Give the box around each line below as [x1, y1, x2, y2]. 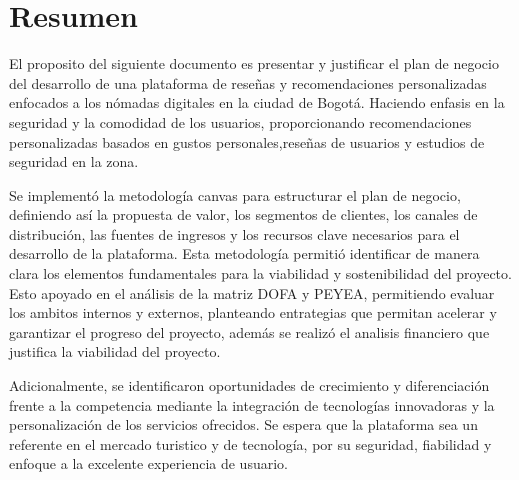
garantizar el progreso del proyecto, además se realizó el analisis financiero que [9, 321, 490, 342]
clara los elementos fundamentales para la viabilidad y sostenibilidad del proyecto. [9, 263, 512, 284]
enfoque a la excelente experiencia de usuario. [9, 453, 288, 474]
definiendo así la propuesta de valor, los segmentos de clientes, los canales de [9, 204, 478, 225]
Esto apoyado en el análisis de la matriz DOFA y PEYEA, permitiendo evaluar [9, 282, 495, 303]
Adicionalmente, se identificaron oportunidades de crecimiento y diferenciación [9, 375, 490, 396]
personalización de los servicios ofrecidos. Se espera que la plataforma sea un [9, 414, 478, 435]
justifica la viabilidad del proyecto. [9, 341, 221, 362]
